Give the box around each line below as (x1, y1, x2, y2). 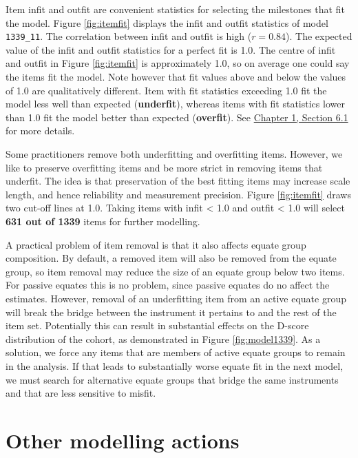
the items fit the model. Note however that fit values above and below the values (6, 70, 346, 84)
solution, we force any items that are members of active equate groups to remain (6, 345, 346, 360)
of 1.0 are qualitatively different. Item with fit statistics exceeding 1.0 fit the (6, 83, 327, 97)
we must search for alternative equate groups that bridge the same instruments (6, 372, 339, 386)
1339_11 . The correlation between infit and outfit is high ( (6, 29, 252, 43)
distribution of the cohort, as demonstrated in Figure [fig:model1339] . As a (6, 331, 321, 346)
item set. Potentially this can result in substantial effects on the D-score (6, 318, 309, 333)
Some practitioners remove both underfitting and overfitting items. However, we (6, 147, 343, 160)
